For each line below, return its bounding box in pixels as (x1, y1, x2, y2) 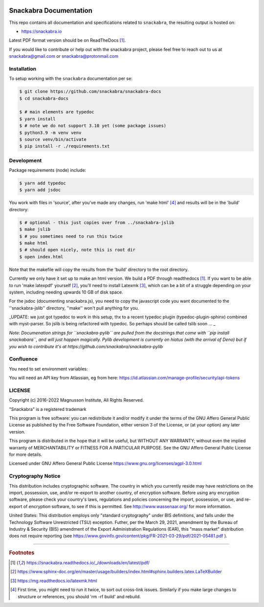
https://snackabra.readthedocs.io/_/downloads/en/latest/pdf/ (26, 560, 150, 565)
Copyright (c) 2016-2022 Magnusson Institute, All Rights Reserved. (9, 397, 144, 403)
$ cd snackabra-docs (19, 95, 68, 101)
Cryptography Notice (9, 472, 61, 479)
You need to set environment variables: (9, 366, 88, 372)
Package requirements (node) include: (9, 167, 87, 173)
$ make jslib (19, 226, 51, 232)
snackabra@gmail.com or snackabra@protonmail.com (9, 53, 119, 59)
